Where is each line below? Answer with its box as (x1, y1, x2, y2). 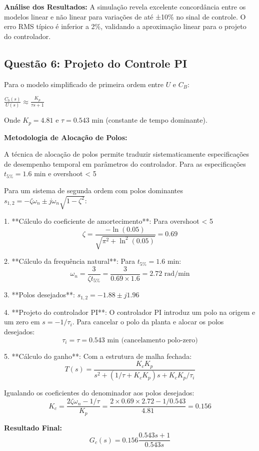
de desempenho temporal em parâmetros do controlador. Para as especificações (4, 158, 246, 169)
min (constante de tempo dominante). (91, 115, 207, 125)
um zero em (4, 316, 40, 327)
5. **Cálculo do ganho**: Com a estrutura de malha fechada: (4, 350, 192, 361)
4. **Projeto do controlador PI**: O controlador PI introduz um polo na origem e (4, 306, 255, 317)
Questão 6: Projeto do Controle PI (4, 55, 187, 71)
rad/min (164, 270, 190, 278)
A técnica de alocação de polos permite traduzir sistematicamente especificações (4, 149, 249, 159)
